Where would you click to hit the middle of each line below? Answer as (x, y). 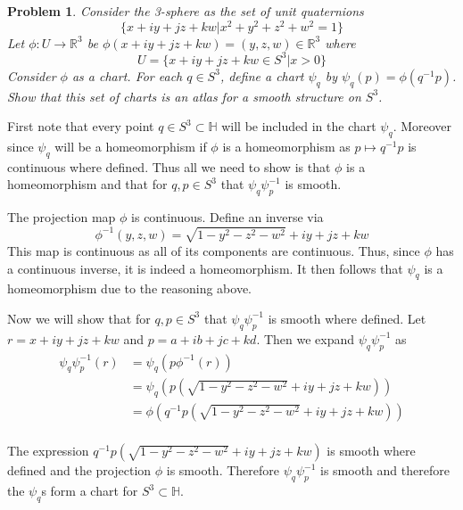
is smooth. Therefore (223, 470)
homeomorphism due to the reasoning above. (130, 288)
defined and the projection (79, 470)
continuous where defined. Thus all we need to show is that (169, 166)
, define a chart (262, 75)
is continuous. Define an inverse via (227, 217)
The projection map (62, 217)
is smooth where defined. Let (347, 318)
